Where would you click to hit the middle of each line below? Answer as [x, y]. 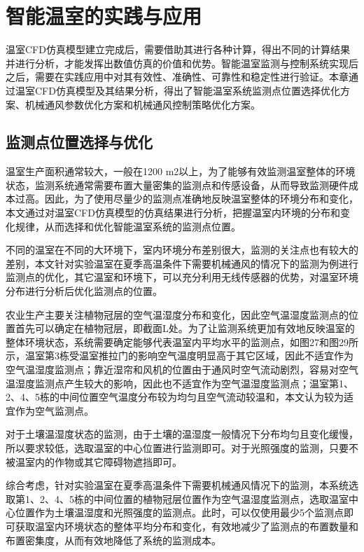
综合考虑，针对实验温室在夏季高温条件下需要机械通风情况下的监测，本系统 [177, 485]
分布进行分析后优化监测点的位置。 [84, 291]
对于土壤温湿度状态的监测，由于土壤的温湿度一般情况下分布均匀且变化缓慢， [182, 434]
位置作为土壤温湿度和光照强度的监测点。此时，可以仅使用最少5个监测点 [179, 512]
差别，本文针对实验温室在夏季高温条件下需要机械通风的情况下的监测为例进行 [182, 263]
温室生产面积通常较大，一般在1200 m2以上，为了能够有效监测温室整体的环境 [181, 171]
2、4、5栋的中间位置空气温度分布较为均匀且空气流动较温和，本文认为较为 [175, 397]
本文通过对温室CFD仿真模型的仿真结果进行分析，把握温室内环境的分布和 [173, 213]
